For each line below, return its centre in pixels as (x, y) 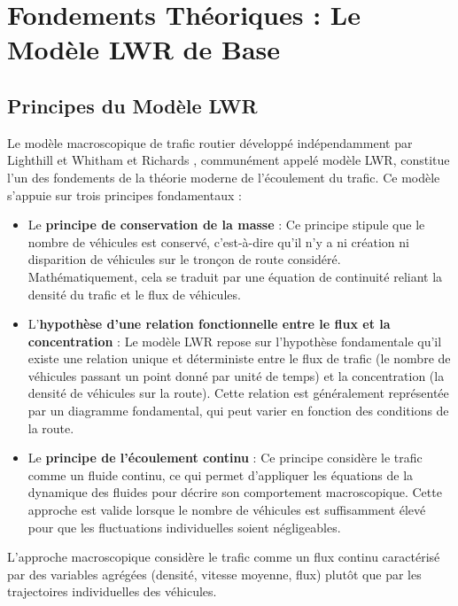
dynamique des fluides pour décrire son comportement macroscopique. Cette (235, 492)
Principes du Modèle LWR (132, 105)
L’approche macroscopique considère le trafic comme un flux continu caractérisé (224, 557)
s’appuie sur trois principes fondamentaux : (124, 194)
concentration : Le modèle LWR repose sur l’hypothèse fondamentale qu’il (235, 341)
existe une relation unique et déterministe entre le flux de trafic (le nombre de (239, 358)
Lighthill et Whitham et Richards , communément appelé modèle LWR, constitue (229, 160)
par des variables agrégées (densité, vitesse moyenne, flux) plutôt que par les (214, 574)
